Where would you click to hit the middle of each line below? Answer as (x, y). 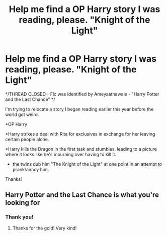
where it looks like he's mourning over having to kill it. (61, 154)
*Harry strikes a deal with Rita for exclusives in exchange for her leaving (80, 134)
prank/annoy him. (31, 169)
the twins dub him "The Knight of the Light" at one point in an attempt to (87, 164)
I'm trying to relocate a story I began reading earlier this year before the (79, 109)
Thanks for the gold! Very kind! (45, 228)
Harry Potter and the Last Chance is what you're (82, 195)
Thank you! (19, 217)
